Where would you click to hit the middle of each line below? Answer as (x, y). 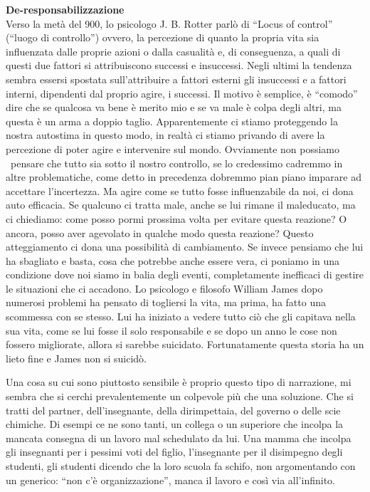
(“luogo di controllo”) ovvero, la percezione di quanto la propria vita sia (163, 37)
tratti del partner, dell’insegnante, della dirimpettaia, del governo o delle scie (173, 410)
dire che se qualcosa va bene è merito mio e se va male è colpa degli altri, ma (174, 107)
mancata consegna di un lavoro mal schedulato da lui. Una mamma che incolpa (179, 438)
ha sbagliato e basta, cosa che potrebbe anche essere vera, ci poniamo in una (173, 260)
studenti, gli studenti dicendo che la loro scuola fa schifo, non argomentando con (181, 466)
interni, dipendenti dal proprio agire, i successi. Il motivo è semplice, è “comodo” (182, 93)
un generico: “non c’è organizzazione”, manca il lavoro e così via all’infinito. (170, 480)
